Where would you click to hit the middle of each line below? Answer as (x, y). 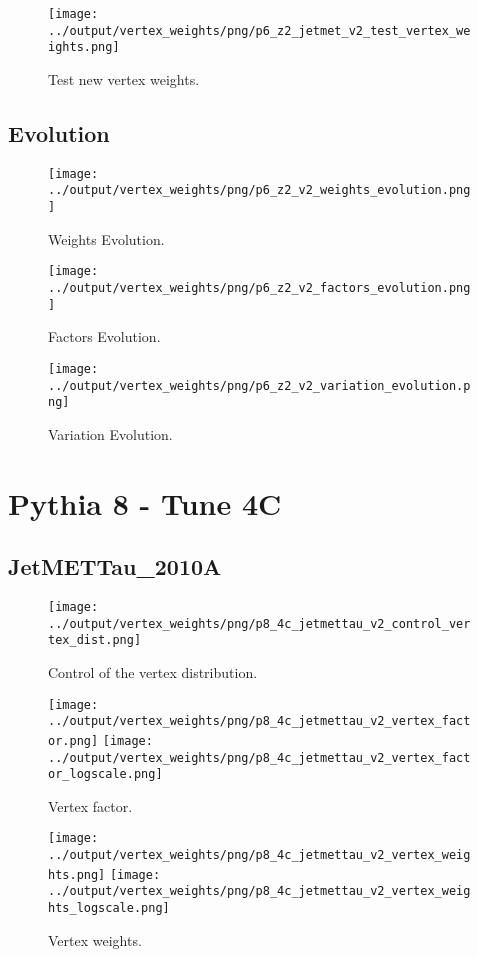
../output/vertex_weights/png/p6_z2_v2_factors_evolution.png (259, 287)
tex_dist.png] (95, 640)
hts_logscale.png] (109, 908)
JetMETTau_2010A (115, 566)
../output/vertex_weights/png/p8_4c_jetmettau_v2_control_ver (259, 623)
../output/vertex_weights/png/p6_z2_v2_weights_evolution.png (259, 190)
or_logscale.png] (105, 774)
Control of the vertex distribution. (153, 672)
